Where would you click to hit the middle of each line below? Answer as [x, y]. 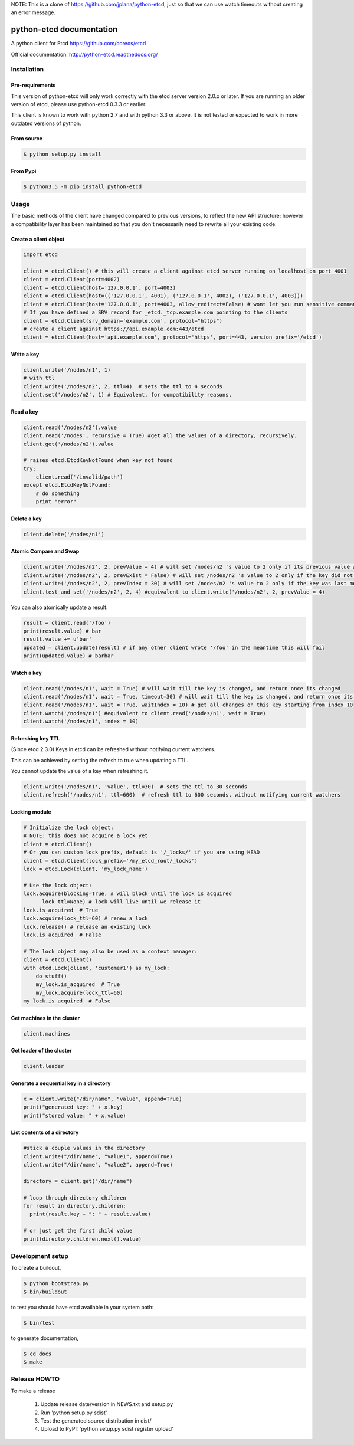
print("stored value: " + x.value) [75, 1115]
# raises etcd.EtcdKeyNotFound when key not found [98, 461]
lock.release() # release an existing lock [87, 927]
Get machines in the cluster [45, 1018]
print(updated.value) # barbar [69, 656]
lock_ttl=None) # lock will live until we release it [122, 902]
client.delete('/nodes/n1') [64, 534]
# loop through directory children [75, 1197]
